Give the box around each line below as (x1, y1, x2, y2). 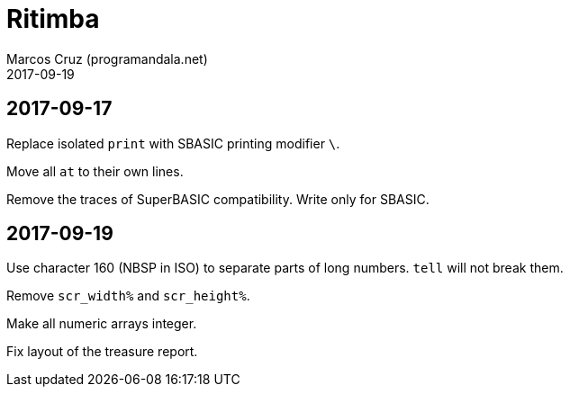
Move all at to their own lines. (6, 163, 184, 179)
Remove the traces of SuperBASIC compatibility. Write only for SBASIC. (6, 191, 430, 207)
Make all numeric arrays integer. (6, 316, 197, 332)
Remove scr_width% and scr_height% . (6, 288, 250, 304)
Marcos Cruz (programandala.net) (6, 50, 208, 67)
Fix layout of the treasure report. (6, 344, 198, 360)
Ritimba (6, 4, 100, 34)
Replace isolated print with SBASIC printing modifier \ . (6, 135, 340, 151)
